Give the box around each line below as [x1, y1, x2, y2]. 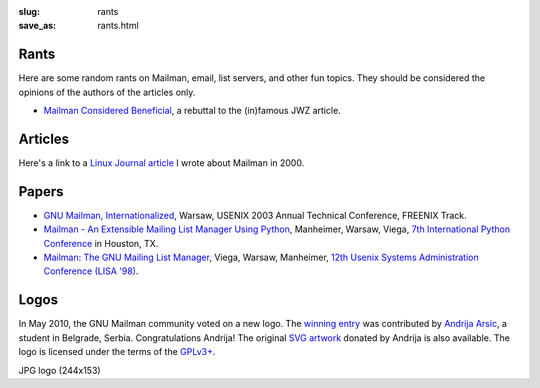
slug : [18, 6, 40, 17]
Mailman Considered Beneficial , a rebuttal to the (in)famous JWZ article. [43, 105, 342, 117]
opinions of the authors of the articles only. [18, 86, 196, 98]
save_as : [18, 20, 57, 32]
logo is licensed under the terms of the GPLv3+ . [18, 346, 216, 358]
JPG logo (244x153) [18, 364, 101, 376]
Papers [18, 183, 64, 200]
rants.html [97, 20, 139, 32]
